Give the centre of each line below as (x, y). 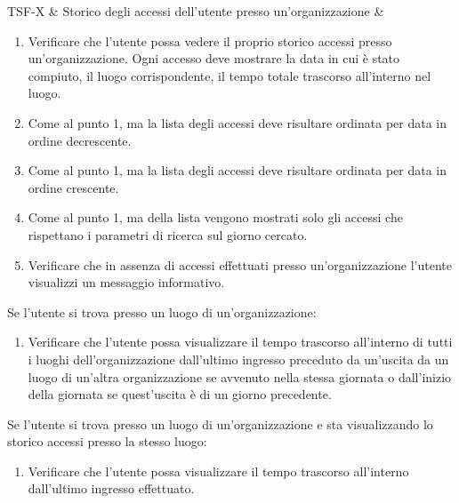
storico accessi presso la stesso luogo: (107, 441)
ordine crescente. (73, 187)
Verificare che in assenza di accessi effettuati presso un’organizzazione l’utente (240, 264)
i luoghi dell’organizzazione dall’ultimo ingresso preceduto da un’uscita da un (238, 359)
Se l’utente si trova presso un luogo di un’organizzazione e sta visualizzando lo (220, 423)
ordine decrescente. (80, 140)
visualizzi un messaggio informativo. (126, 282)
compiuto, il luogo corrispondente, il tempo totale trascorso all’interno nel (229, 75)
